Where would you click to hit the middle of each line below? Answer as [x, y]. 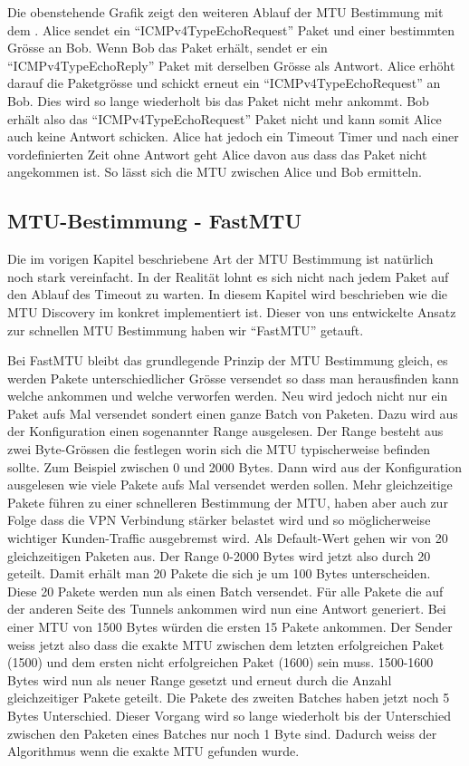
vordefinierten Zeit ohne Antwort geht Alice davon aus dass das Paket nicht [217, 154]
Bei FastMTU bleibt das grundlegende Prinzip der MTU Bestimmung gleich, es [228, 360]
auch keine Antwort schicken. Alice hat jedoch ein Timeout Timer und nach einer [233, 136]
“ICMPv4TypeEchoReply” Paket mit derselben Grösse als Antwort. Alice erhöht [231, 65]
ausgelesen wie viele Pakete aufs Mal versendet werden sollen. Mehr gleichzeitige [230, 485]
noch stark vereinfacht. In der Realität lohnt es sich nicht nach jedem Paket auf [228, 276]
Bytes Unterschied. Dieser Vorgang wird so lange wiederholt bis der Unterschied [229, 715]
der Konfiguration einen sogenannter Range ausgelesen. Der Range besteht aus [225, 431]
